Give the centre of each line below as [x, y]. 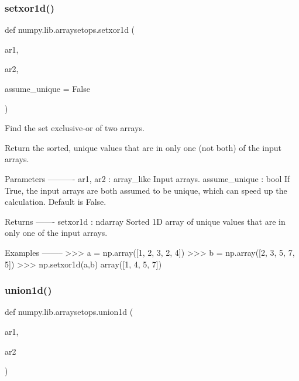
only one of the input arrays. [56, 233]
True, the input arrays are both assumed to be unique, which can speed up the [146, 190]
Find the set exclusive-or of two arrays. [75, 128]
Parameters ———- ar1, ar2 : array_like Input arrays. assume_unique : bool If [147, 178]
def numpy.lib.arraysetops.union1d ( [69, 312]
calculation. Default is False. [56, 202]
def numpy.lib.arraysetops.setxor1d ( [70, 30]
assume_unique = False [47, 88]
